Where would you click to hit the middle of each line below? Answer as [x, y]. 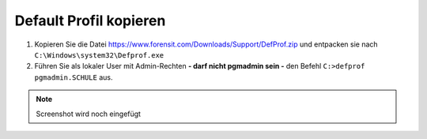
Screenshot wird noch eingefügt [89, 114]
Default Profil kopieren [90, 21]
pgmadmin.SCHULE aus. [74, 77]
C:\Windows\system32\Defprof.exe [99, 55]
